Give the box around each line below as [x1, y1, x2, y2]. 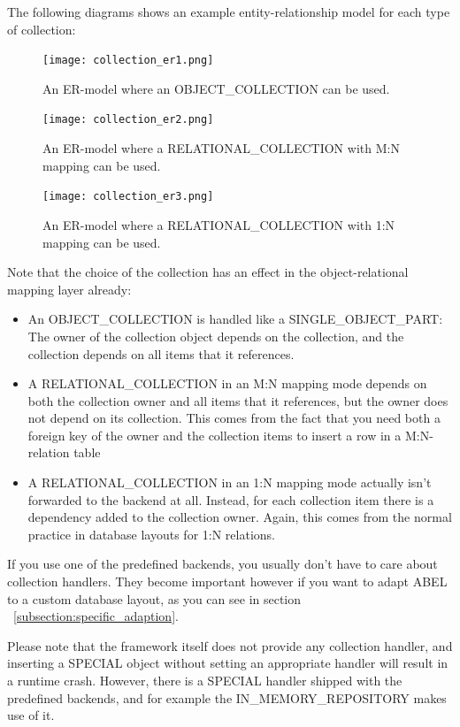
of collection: [7, 19, 76, 38]
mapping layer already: [7, 279, 132, 298]
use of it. [7, 706, 55, 724]
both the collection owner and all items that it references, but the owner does [27, 391, 448, 409]
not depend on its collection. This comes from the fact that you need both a [27, 409, 441, 427]
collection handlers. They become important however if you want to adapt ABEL [7, 572, 448, 591]
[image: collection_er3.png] [42, 190, 214, 203]
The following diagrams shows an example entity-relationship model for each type [7, 3, 450, 20]
